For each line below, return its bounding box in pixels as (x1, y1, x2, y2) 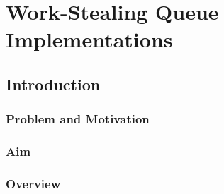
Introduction (6, 73, 101, 95)
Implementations (6, 25, 173, 54)
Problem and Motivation (6, 110, 150, 128)
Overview (6, 174, 61, 192)
